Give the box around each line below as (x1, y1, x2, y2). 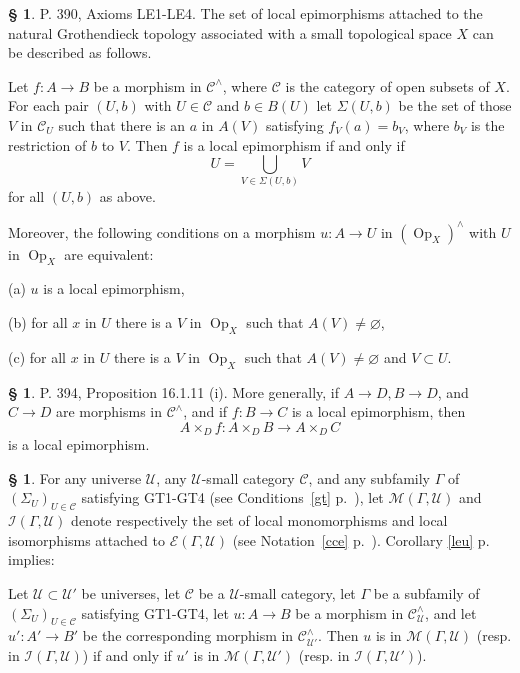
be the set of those (398, 95, 512, 116)
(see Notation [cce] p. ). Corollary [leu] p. (232, 529, 490, 550)
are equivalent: (64, 243, 154, 264)
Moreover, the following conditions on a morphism (8, 221, 316, 242)
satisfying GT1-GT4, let (81, 602, 229, 623)
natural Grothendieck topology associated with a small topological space (8, 22, 452, 43)
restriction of (8, 134, 87, 155)
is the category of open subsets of (285, 75, 490, 96)
